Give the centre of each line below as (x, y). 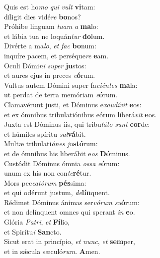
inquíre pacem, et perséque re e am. (56, 55)
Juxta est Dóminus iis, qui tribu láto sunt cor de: (77, 124)
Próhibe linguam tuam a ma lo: (51, 26)
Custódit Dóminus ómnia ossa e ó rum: (62, 163)
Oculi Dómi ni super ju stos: (45, 65)
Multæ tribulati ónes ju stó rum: (51, 143)
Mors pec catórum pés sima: (45, 182)
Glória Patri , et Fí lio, (37, 222)
